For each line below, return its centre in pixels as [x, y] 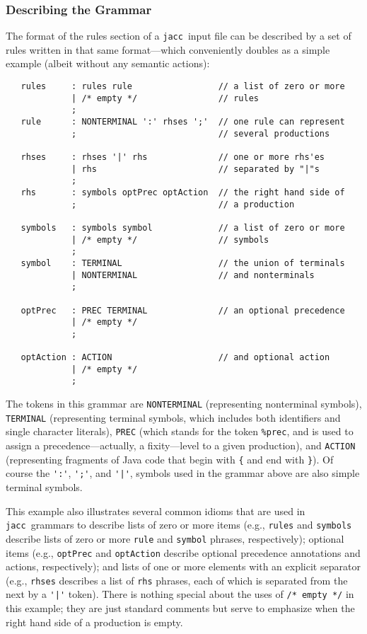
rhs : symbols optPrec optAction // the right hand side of [183, 192]
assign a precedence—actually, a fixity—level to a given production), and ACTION [181, 445]
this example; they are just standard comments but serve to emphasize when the [180, 608]
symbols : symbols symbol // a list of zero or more [183, 227]
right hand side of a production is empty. [94, 622]
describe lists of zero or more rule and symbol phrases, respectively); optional [175, 538]
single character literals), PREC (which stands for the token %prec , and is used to [180, 431]
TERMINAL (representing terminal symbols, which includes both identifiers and [173, 417]
